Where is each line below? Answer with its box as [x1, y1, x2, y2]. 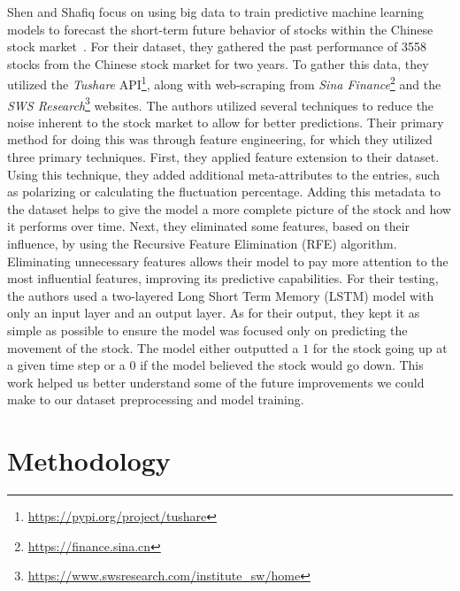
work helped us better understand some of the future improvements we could [7, 372, 425, 391]
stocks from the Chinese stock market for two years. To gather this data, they [7, 54, 429, 73]
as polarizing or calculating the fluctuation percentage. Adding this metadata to [7, 182, 441, 201]
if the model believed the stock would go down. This [140, 356, 424, 374]
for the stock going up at [312, 338, 448, 357]
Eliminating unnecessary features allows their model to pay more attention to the [7, 251, 448, 270]
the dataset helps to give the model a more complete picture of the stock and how [7, 199, 451, 218]
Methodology [7, 442, 171, 479]
